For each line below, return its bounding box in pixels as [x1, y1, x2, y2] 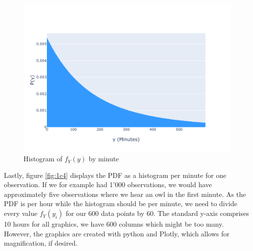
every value [4, 208, 38, 218]
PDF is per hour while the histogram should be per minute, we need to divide [4, 198, 237, 209]
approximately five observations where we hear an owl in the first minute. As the [4, 189, 246, 199]
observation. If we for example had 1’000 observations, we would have [4, 179, 212, 190]
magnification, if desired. [4, 238, 78, 248]
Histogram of [23, 154, 63, 164]
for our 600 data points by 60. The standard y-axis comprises [65, 208, 249, 218]
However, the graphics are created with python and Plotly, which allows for [4, 228, 230, 238]
